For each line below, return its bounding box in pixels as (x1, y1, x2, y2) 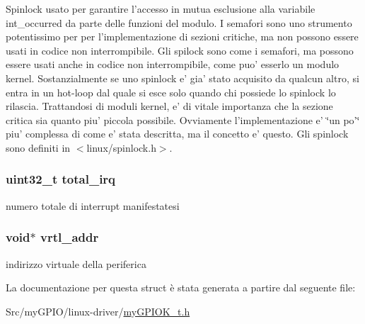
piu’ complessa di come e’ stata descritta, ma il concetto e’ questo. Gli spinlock (6, 126, 349, 141)
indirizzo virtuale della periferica (6, 256, 146, 271)
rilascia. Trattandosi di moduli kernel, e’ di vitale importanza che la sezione (6, 99, 333, 113)
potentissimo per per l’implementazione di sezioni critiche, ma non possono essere (6, 29, 359, 44)
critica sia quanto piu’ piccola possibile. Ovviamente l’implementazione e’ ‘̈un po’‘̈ (6, 112, 360, 127)
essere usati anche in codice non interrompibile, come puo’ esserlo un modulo (6, 57, 340, 72)
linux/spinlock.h (86, 140, 156, 155)
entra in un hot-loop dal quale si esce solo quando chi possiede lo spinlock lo (6, 84, 336, 99)
